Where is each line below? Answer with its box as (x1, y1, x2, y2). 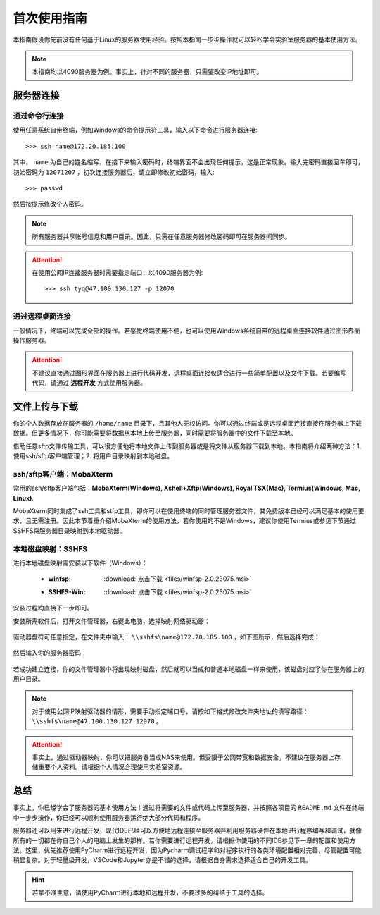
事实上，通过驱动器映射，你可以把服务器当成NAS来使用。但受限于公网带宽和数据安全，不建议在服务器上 (32, 753, 335, 761)
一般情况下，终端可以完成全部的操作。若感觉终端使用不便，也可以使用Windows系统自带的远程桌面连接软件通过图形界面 (13, 326, 361, 335)
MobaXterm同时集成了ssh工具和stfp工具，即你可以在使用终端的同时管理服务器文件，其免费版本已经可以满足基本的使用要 (13, 507, 365, 515)
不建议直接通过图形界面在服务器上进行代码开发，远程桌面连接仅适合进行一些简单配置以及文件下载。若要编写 (32, 369, 346, 377)
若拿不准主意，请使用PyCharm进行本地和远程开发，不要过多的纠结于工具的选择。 (32, 888, 269, 897)
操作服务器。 (13, 336, 51, 345)
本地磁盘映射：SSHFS (13, 544, 88, 553)
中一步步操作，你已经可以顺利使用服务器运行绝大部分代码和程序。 (13, 813, 204, 821)
